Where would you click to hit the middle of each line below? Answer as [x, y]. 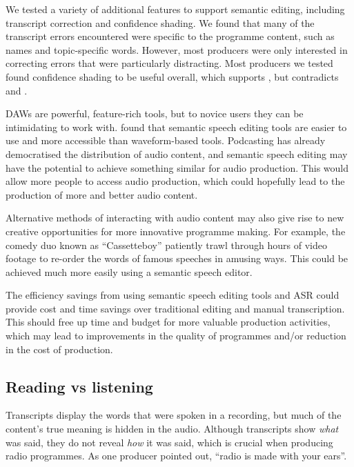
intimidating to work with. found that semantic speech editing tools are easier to [176, 127]
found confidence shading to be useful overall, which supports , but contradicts [172, 76]
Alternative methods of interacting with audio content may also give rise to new [175, 218]
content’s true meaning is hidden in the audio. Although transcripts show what [172, 429]
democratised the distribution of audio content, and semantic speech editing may [177, 153]
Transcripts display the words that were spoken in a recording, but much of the [174, 415]
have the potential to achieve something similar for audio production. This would [177, 167]
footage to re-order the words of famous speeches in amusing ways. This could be [177, 258]
